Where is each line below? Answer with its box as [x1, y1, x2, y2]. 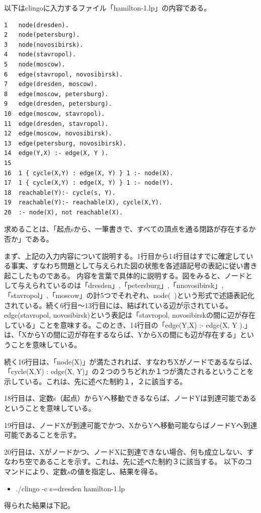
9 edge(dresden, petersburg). [4, 100, 112, 108]
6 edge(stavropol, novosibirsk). [4, 70, 123, 78]
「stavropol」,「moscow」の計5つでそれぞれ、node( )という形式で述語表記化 [4, 290, 254, 301]
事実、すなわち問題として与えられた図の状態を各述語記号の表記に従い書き [11, 260, 257, 271]
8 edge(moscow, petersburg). [4, 90, 109, 98]
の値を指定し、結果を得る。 [70, 466, 162, 476]
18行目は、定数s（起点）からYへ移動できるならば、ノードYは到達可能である [4, 393, 257, 403]
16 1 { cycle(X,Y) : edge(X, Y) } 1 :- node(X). [4, 169, 173, 177]
